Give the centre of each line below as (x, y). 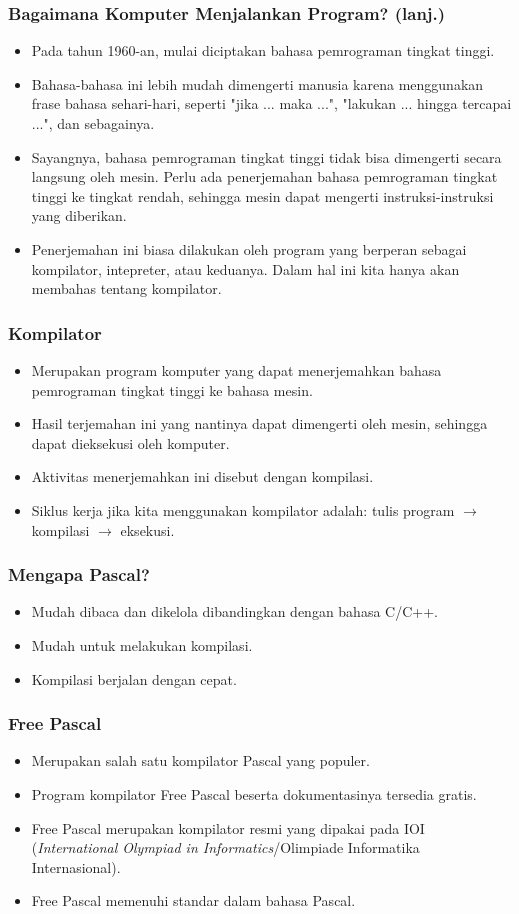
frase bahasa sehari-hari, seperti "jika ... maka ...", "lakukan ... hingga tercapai (271, 103)
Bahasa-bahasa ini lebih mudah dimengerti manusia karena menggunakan (257, 83)
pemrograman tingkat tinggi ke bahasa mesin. (172, 389)
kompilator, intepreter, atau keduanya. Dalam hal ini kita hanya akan (245, 268)
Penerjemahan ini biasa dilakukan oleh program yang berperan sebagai (249, 248)
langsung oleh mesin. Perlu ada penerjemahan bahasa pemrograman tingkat (264, 176)
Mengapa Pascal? (79, 574)
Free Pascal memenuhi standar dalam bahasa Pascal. (193, 900)
